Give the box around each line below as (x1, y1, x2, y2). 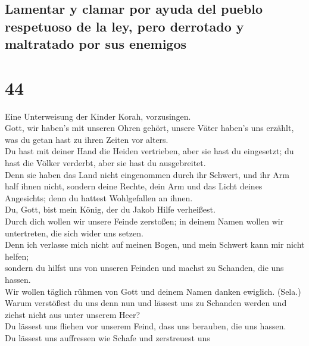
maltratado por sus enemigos (5, 35, 187, 53)
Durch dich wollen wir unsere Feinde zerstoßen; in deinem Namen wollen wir (5, 215, 284, 227)
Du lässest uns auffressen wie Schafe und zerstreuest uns (5, 331, 210, 344)
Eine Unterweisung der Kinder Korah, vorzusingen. (5, 110, 191, 122)
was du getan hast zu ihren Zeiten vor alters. (5, 133, 168, 145)
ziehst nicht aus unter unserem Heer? (5, 308, 141, 320)
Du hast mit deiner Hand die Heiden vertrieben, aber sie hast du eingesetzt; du (5, 145, 294, 157)
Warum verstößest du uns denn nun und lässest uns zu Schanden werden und (5, 297, 287, 309)
